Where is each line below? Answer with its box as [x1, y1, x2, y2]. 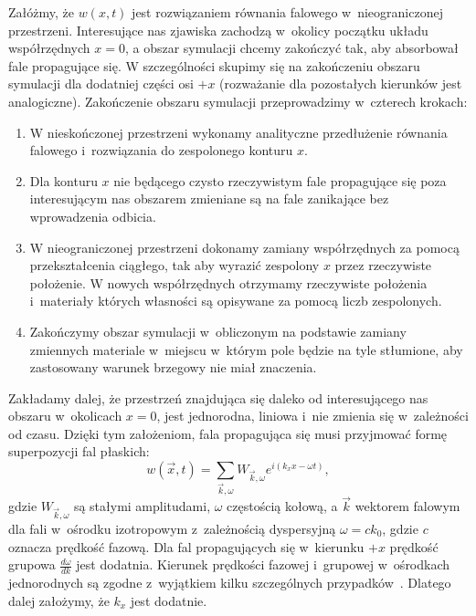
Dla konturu [29, 171, 98, 190]
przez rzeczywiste [334, 256, 432, 275]
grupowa [8, 555, 56, 574]
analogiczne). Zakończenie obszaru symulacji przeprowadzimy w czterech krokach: [8, 91, 468, 110]
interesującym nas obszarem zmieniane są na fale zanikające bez [29, 189, 389, 208]
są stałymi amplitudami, [73, 496, 211, 516]
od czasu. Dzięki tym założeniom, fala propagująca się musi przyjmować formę [8, 423, 448, 443]
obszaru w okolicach [8, 406, 122, 425]
